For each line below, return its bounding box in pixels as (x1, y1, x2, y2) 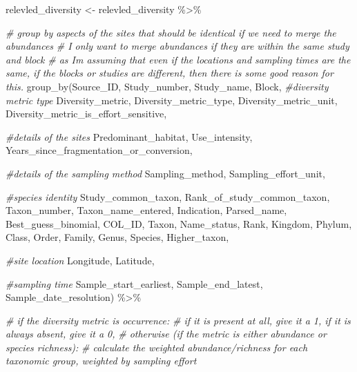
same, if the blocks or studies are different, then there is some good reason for (6, 66, 334, 80)
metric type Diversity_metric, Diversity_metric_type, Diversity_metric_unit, (6, 92, 338, 107)
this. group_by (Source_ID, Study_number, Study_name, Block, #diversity (6, 79, 329, 93)
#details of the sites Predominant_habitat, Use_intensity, (6, 129, 253, 144)
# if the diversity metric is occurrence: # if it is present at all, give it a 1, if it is (6, 313, 351, 327)
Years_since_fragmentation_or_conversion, (6, 143, 193, 157)
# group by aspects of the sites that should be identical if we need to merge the (6, 25, 336, 39)
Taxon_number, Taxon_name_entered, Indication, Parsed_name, (6, 203, 287, 217)
